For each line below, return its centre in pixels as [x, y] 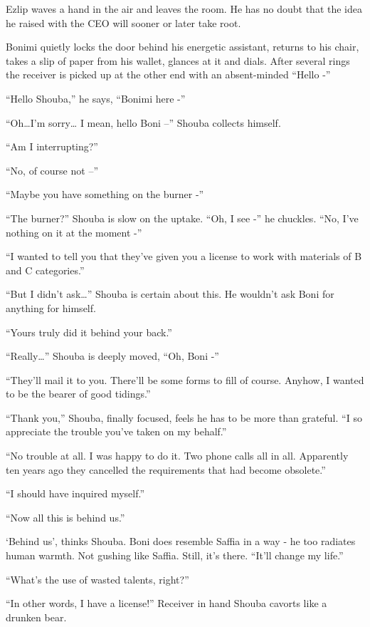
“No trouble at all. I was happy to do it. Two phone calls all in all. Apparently [177, 456]
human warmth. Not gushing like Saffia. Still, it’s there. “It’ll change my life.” [175, 555]
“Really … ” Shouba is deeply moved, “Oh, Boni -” [112, 356]
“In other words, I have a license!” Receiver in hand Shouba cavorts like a [166, 603]
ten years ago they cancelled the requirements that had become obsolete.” [166, 469]
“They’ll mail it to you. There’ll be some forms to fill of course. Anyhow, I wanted [185, 379]
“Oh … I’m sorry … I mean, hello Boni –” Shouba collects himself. [143, 122]
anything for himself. [51, 307]
